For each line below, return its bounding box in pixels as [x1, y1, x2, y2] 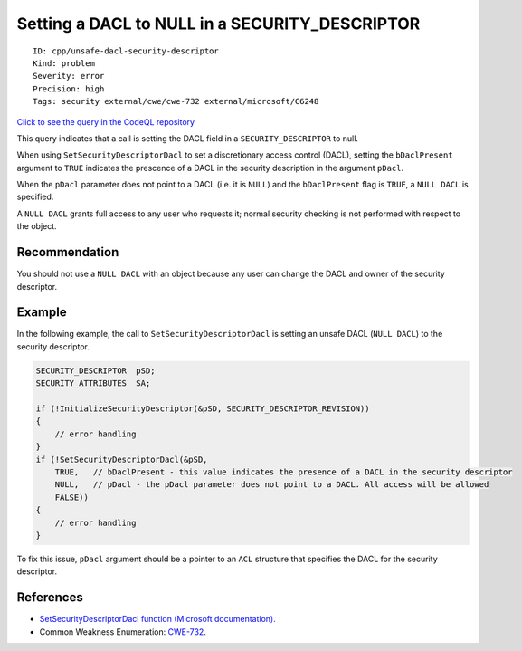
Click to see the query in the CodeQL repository [16, 116, 195, 127]
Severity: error [33, 71, 105, 81]
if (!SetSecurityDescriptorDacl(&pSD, [35, 454, 208, 464]
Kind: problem [33, 58, 95, 68]
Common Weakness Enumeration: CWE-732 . [39, 626, 207, 637]
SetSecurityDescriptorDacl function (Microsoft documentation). [39, 614, 276, 625]
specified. [16, 191, 54, 203]
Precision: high [33, 83, 105, 94]
